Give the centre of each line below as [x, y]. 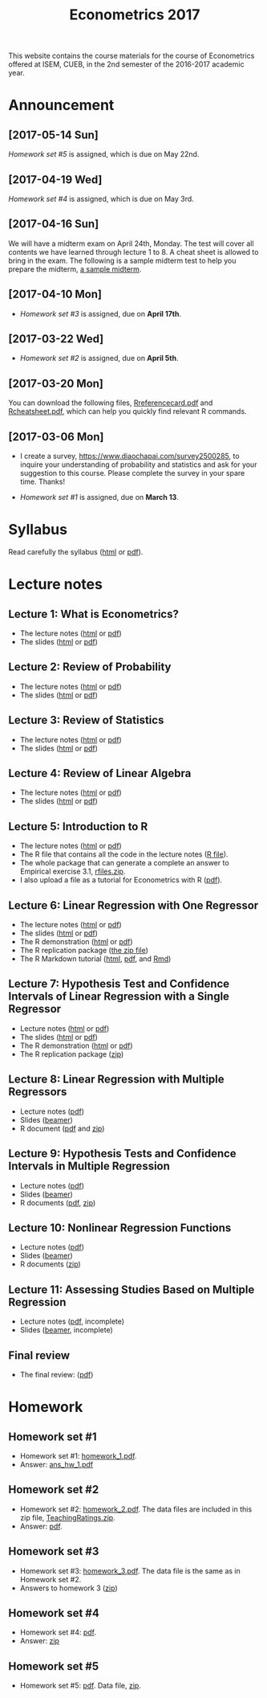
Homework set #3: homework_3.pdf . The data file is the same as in [130, 1571]
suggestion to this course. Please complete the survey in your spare [132, 473]
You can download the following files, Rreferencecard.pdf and [111, 403]
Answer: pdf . [41, 1526]
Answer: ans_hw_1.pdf [57, 1464]
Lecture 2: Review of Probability [90, 667]
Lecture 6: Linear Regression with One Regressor [133, 905]
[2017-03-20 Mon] [56, 383]
